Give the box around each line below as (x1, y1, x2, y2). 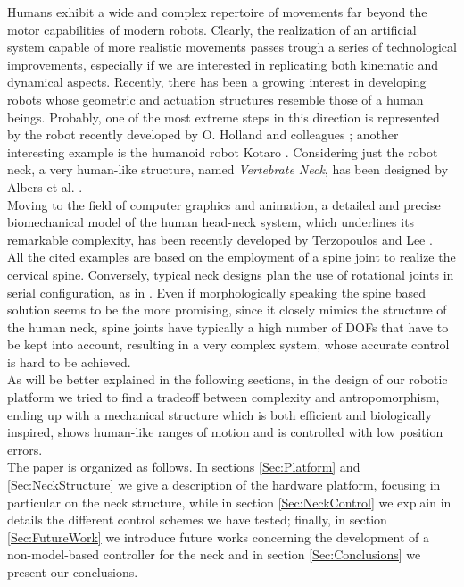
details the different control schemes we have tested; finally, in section (7, 510, 387, 529)
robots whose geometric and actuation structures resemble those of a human (7, 89, 424, 108)
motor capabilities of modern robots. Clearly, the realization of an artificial (7, 20, 417, 38)
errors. (7, 440, 43, 458)
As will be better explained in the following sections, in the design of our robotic (7, 370, 448, 389)
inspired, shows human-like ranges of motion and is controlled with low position (7, 423, 443, 441)
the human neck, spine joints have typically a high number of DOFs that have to (7, 317, 449, 336)
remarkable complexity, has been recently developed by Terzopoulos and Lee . (7, 230, 433, 248)
